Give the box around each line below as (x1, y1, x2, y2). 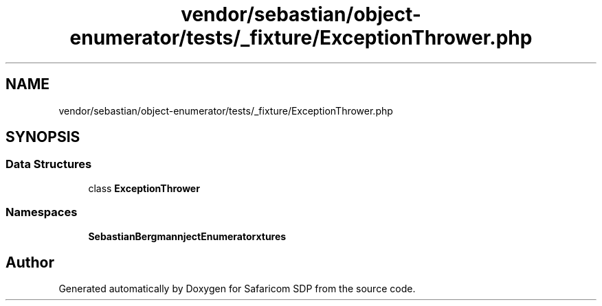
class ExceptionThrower (88, 182, 200, 194)
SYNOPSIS (5, 128, 80, 146)
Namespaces (5, 205, 78, 220)
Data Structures (5, 157, 92, 172)
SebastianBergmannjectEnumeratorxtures (88, 230, 287, 242)
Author (5, 253, 54, 271)
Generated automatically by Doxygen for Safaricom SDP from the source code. (58, 283, 416, 295)
